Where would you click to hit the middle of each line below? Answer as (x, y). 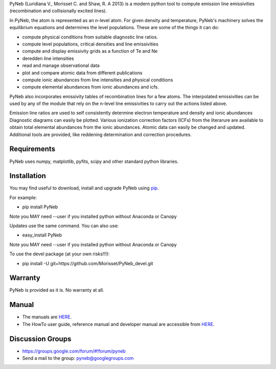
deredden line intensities (48, 58)
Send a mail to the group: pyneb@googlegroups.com (78, 358)
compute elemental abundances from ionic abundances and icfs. (91, 87)
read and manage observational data (61, 66)
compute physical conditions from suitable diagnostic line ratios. (90, 37)
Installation (28, 176)
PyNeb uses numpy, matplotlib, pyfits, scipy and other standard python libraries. (94, 161)
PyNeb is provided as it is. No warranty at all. (57, 290)
